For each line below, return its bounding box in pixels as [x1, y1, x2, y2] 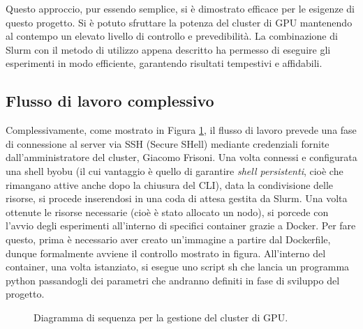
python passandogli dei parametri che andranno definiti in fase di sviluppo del [6, 273, 340, 287]
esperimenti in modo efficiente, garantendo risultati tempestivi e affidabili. [6, 56, 323, 70]
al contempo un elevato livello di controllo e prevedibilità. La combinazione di [6, 29, 338, 43]
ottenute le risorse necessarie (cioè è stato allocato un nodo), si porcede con [6, 204, 329, 219]
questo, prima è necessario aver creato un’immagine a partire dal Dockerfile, [6, 231, 331, 246]
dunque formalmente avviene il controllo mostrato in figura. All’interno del [6, 245, 326, 260]
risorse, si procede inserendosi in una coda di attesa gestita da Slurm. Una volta [6, 191, 348, 206]
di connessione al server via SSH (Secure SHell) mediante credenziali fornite [6, 136, 329, 151]
